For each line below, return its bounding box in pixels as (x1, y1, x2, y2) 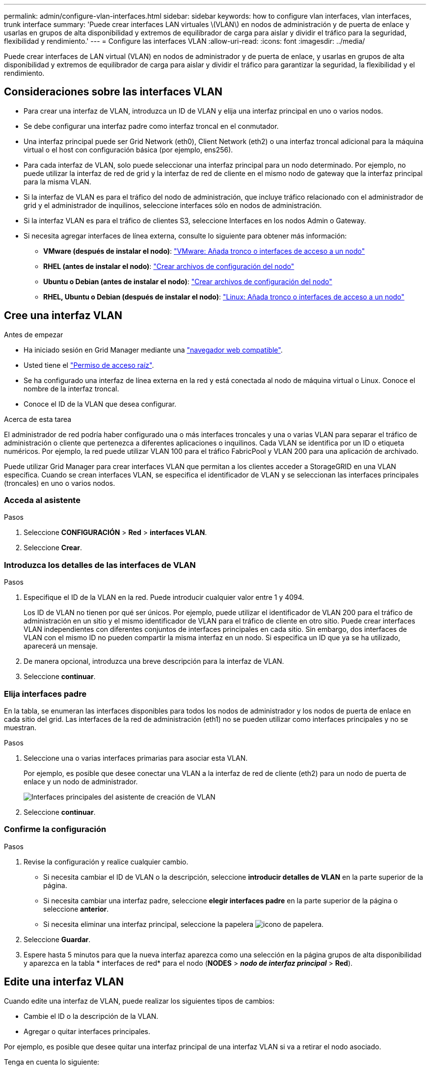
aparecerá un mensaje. (24, 642, 98, 651)
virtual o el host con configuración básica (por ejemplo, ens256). (24, 145, 233, 154)
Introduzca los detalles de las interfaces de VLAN (4, 560, 196, 570)
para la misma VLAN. (24, 177, 91, 186)
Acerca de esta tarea (4, 415, 72, 423)
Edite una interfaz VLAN (4, 976, 124, 988)
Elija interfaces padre (4, 688, 87, 699)
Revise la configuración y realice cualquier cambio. (24, 857, 188, 866)
